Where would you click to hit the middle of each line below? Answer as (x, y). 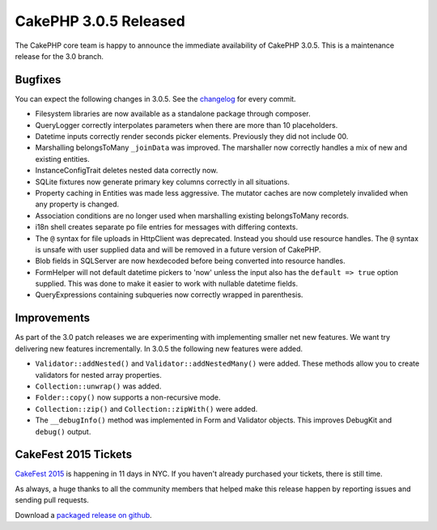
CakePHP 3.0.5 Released (100, 21)
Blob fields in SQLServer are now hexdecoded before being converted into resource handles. (190, 261)
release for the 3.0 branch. (59, 56)
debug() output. (63, 431)
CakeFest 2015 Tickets (74, 454)
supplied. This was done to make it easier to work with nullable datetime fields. (167, 284)
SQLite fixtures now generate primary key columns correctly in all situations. (163, 181)
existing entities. (62, 159)
